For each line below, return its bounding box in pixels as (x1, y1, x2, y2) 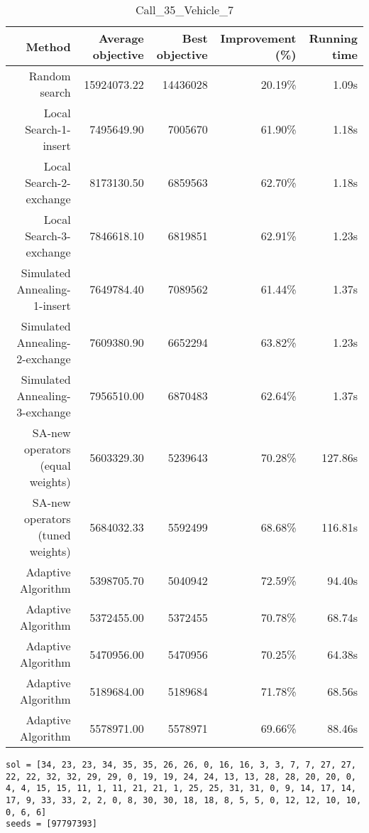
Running (309, 30, 358, 46)
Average (99, 30, 144, 46)
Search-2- (25, 174, 71, 190)
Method (26, 38, 71, 55)
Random (28, 68, 71, 84)
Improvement (220, 30, 297, 46)
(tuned (38, 527, 71, 543)
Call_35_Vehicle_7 (135, 1, 234, 18)
